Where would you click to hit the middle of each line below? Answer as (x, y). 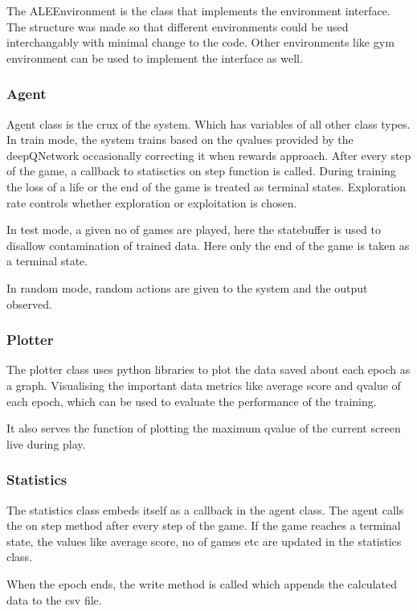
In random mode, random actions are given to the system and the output (187, 287)
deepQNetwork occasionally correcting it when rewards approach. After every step (209, 155)
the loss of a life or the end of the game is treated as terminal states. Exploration (206, 186)
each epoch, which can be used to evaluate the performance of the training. (192, 401)
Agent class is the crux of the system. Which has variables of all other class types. (208, 123)
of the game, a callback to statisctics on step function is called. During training (201, 171)
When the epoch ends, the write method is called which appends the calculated (202, 583)
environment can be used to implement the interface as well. (155, 57)
